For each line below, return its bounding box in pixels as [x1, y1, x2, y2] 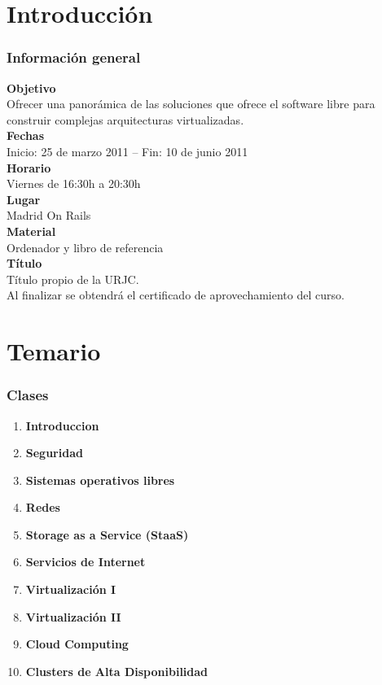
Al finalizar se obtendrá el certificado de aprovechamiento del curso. [7, 286, 345, 303]
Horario [7, 159, 51, 176]
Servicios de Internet [25, 553, 146, 570]
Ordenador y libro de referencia [7, 238, 164, 255]
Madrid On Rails [7, 207, 91, 224]
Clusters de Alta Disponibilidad [25, 662, 209, 679]
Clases [7, 385, 49, 405]
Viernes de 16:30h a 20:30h [7, 175, 141, 192]
